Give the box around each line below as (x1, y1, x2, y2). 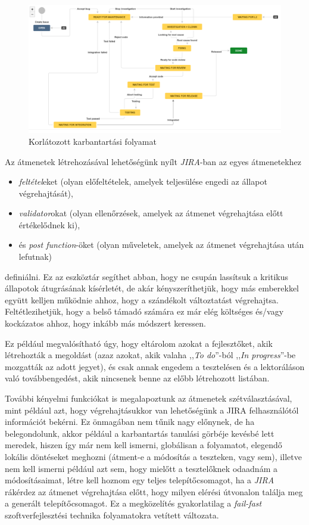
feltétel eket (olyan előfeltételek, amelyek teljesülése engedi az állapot (18, 175, 267, 188)
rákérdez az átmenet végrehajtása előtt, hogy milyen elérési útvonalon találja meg (5, 485, 303, 498)
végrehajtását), (18, 187, 73, 199)
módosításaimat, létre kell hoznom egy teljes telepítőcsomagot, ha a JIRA (5, 474, 274, 486)
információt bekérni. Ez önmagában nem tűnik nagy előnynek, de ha (5, 415, 255, 428)
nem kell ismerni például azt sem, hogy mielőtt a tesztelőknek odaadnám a (5, 462, 277, 474)
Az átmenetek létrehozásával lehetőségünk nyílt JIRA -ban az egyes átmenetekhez (5, 155, 301, 167)
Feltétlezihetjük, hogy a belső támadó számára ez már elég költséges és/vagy (5, 305, 284, 318)
